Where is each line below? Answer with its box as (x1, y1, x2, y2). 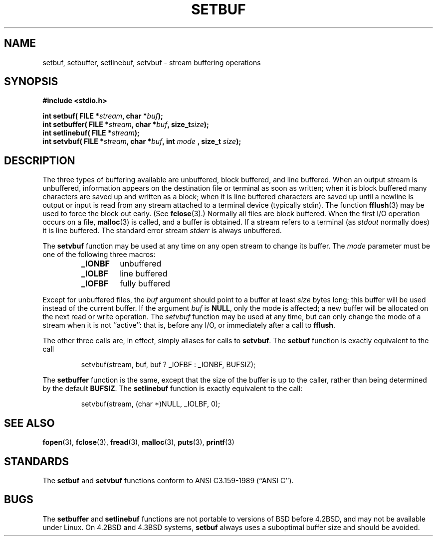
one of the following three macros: (42, 250, 156, 259)
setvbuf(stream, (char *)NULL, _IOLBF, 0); (81, 400, 220, 408)
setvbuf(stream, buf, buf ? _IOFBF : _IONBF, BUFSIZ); (81, 360, 256, 369)
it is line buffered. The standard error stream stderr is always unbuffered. (42, 226, 282, 235)
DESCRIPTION (4, 154, 75, 167)
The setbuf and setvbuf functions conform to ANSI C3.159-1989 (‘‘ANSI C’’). (42, 476, 294, 485)
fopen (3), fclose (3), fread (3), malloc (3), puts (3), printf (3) (42, 438, 234, 447)
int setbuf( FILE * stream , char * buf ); (42, 112, 163, 121)
